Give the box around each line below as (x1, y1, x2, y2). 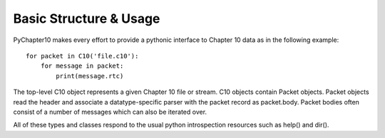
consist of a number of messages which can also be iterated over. (13, 107, 207, 116)
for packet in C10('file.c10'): (26, 52, 139, 60)
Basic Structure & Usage (13, 11, 160, 26)
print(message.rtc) (56, 72, 124, 80)
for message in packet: (40, 62, 124, 70)
